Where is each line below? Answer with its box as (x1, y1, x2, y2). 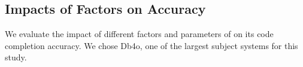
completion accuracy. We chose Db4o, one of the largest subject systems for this (5, 39, 298, 51)
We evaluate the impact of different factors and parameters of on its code (5, 28, 274, 40)
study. (5, 51, 27, 63)
